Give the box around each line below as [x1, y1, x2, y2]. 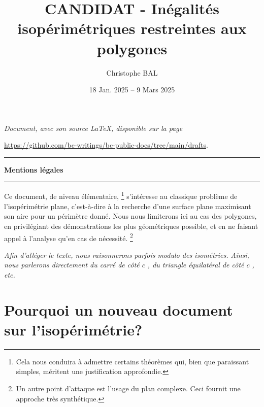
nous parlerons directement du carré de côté [4, 259, 140, 270]
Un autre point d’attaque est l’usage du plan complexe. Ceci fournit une [16, 383, 241, 394]
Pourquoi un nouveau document [4, 299, 233, 320]
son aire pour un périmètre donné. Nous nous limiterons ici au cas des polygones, [4, 211, 257, 221]
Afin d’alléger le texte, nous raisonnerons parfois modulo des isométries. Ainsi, [4, 249, 249, 260]
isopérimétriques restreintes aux [17, 18, 247, 39]
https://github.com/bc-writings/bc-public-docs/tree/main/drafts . [4, 140, 208, 150]
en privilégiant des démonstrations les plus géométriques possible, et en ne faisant [4, 220, 258, 231]
